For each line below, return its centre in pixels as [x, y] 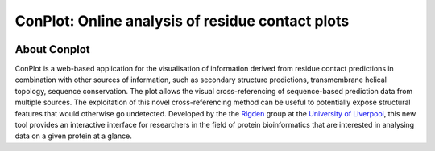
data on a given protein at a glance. [73, 136]
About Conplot [52, 49]
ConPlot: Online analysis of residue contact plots [182, 21]
